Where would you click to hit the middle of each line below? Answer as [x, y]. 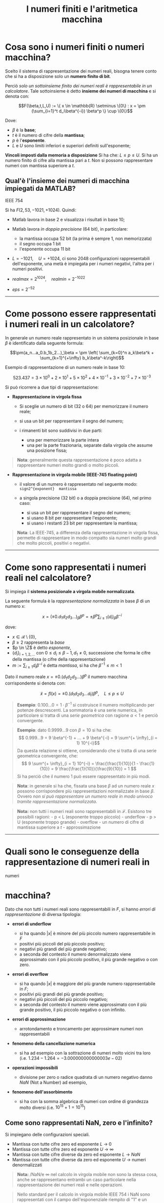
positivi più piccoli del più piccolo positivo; [62, 943]
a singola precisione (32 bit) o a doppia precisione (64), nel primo [85, 498]
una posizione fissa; [47, 450]
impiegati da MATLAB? [41, 189]
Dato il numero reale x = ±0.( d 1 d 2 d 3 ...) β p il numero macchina [66, 677]
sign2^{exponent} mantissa [48, 489]
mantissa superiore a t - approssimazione [59, 827]
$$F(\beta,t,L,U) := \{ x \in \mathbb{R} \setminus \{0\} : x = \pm [82, 105]
